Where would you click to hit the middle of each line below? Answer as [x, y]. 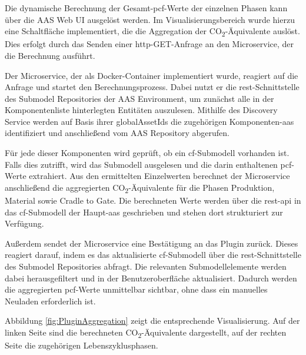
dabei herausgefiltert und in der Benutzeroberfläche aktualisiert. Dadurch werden [151, 278]
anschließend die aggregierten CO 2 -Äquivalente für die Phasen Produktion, [140, 188]
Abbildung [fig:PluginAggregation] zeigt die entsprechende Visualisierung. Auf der [152, 321]
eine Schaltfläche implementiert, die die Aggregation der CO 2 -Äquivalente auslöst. [152, 31]
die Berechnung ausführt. [50, 55]
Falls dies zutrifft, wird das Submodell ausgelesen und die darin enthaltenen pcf [148, 164]
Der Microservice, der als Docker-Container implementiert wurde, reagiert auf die [152, 75]
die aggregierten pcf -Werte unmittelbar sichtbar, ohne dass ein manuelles [136, 289]
